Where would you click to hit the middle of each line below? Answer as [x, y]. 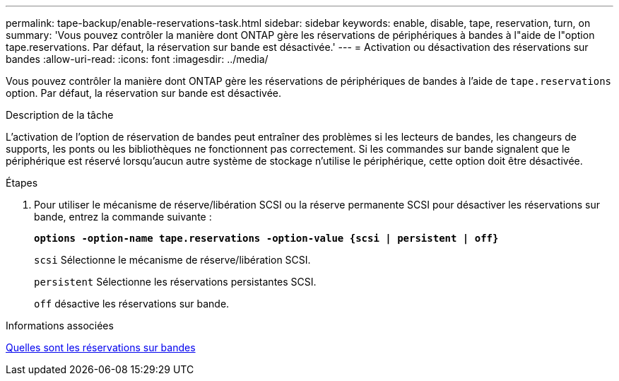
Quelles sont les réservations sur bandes [101, 347]
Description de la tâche [60, 115]
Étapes [22, 183]
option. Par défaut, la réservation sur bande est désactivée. [144, 93]
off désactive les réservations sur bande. [132, 304]
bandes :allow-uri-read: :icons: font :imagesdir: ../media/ [137, 59]
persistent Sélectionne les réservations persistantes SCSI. [175, 282]
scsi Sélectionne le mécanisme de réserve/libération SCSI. [172, 260]
